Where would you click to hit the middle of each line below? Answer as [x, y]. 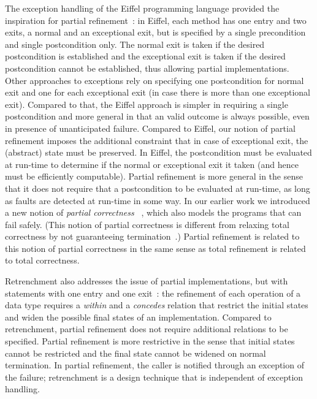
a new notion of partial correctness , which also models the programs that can [153, 212]
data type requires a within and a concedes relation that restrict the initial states [157, 305]
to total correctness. [42, 260]
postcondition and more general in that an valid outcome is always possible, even [157, 116]
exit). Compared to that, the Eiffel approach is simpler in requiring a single [147, 104]
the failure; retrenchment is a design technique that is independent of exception [154, 377]
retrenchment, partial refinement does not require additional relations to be [147, 329]
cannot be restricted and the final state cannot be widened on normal [136, 353]
